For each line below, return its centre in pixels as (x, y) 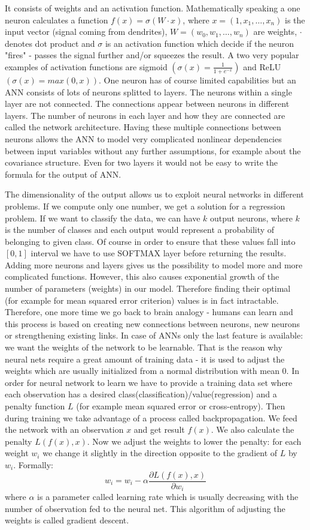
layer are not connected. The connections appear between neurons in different (147, 104)
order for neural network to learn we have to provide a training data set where (149, 382)
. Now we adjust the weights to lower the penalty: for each (194, 441)
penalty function (35, 406)
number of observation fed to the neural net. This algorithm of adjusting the (145, 508)
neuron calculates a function (57, 20)
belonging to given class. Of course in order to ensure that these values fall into (150, 241)
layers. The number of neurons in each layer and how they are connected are (145, 115)
